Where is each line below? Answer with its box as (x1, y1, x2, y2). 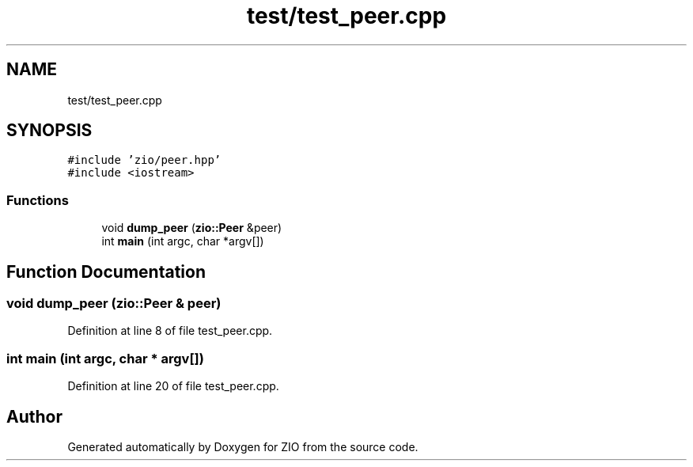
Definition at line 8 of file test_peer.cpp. (67, 324, 273, 338)
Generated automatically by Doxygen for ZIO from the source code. (67, 440, 418, 454)
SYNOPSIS (6, 120, 93, 141)
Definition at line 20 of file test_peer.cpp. (67, 379, 279, 393)
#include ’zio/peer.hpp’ (67, 154, 222, 167)
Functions (6, 192, 69, 208)
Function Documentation (6, 261, 206, 282)
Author (6, 406, 62, 427)
